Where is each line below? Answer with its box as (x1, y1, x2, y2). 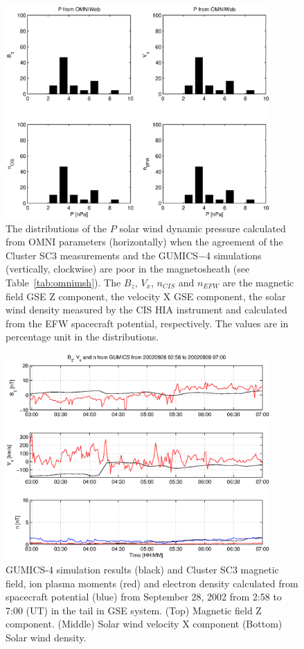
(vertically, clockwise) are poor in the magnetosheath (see (6, 261, 250, 276)
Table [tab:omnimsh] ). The (6, 275, 121, 290)
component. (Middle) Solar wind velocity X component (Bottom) (6, 616, 283, 631)
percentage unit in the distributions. (6, 329, 159, 344)
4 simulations (205, 248, 262, 262)
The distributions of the (6, 220, 107, 235)
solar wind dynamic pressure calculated (119, 220, 286, 235)
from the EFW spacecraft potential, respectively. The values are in (6, 315, 289, 330)
